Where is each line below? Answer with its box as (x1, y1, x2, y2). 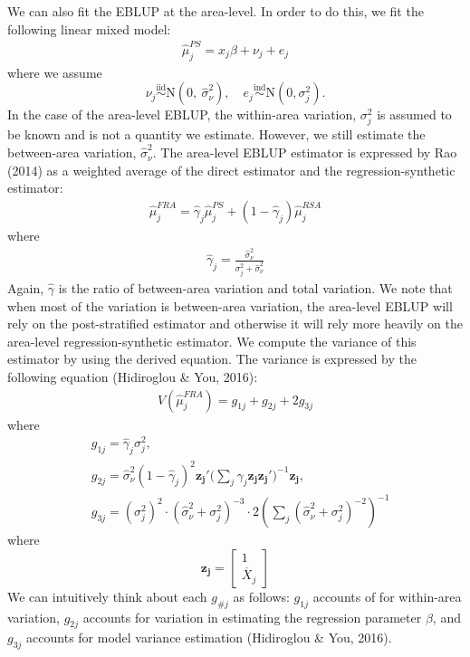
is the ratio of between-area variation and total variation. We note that (58, 279, 453, 297)
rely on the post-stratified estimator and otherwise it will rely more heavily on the (7, 314, 463, 333)
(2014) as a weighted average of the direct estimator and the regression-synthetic (7, 160, 456, 179)
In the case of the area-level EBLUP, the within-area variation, (7, 105, 357, 124)
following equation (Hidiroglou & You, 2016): (7, 367, 258, 386)
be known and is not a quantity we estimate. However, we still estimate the (7, 125, 426, 144)
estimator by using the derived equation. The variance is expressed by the (7, 349, 417, 368)
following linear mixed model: (7, 19, 171, 38)
